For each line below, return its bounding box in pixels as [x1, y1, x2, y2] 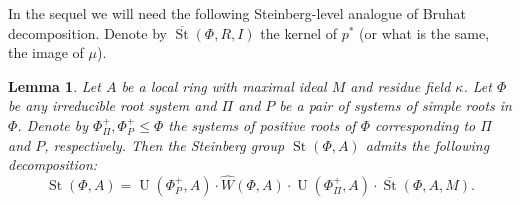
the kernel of [260, 22, 337, 43]
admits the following [365, 134, 490, 155]
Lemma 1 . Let [8, 75, 101, 96]
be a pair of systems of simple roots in [279, 95, 512, 116]
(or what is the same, [359, 22, 490, 43]
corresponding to [375, 114, 476, 135]
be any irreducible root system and [8, 95, 217, 116]
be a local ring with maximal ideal [121, 75, 327, 96]
